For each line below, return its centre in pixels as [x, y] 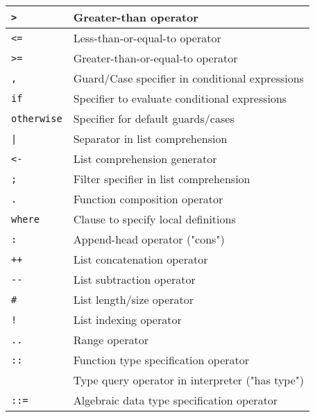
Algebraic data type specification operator [176, 400]
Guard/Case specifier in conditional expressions [188, 78]
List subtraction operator [134, 279]
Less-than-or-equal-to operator [147, 38]
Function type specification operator [161, 360]
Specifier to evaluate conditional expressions [180, 98]
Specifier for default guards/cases [154, 118]
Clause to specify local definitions [154, 219]
